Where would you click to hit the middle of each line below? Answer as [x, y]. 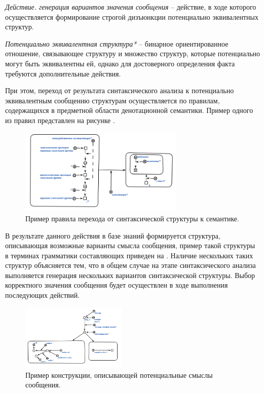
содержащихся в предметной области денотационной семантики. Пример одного [129, 110]
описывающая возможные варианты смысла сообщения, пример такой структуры [130, 245]
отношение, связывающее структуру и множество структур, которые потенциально [133, 53]
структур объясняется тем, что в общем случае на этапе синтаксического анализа [130, 265]
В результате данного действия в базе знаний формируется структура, [113, 235]
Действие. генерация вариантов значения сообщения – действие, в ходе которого [131, 7]
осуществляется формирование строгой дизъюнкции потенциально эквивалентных [132, 16]
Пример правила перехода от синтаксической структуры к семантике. [132, 218]
